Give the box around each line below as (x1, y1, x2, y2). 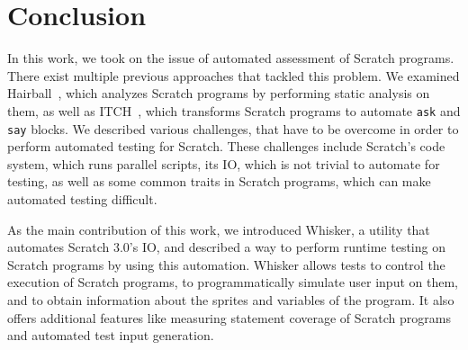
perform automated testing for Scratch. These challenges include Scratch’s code (7, 137, 445, 156)
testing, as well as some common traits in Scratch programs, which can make (7, 172, 431, 191)
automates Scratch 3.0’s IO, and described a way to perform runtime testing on (7, 238, 445, 256)
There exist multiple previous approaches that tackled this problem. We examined (7, 66, 460, 85)
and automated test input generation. (7, 326, 214, 345)
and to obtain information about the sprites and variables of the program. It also (7, 290, 454, 309)
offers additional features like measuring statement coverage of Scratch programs (7, 308, 451, 327)
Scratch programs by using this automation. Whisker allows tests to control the (7, 255, 445, 274)
